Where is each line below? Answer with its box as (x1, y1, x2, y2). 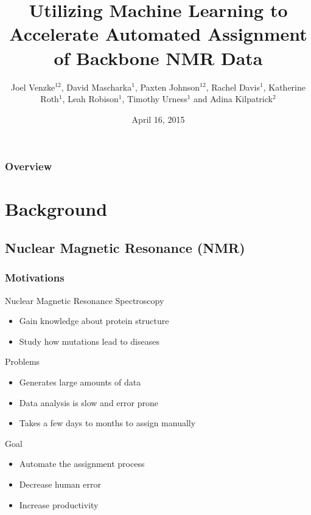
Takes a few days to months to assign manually (19, 416, 196, 429)
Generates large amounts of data (19, 375, 141, 388)
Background (5, 196, 108, 221)
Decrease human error (19, 477, 101, 490)
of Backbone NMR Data (54, 45, 263, 70)
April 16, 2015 (131, 112, 185, 125)
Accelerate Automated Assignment (9, 21, 307, 46)
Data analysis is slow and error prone (19, 396, 158, 409)
